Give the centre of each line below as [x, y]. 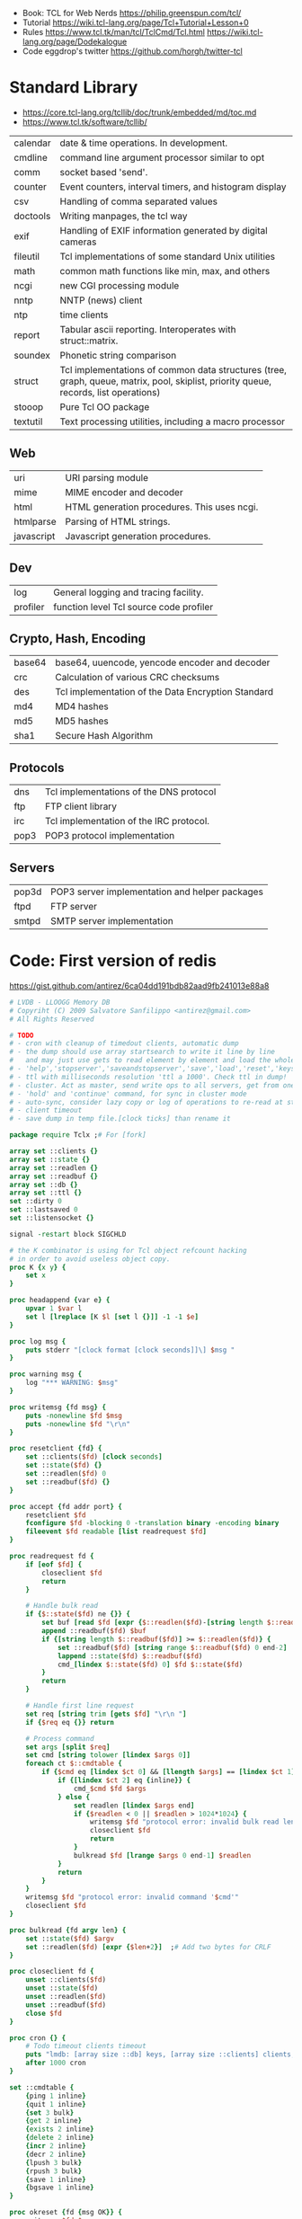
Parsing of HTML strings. [118, 521]
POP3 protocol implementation [110, 836]
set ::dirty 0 [36, 1202]
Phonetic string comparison [118, 355]
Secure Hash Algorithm [104, 736]
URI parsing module [107, 477]
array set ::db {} [44, 1185]
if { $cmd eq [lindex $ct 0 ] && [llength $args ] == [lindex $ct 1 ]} [170, 1772]
